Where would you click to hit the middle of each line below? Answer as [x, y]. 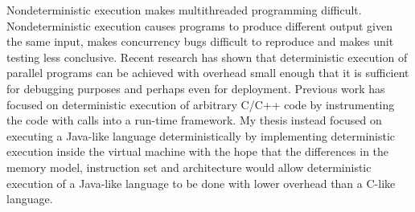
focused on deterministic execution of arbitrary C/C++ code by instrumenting [201, 104]
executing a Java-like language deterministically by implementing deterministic [201, 135]
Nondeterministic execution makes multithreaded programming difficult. [184, 10]
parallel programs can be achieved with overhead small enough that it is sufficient [208, 73]
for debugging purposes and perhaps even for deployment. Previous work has [196, 88]
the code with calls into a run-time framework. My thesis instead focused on [194, 120]
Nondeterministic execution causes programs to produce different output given [200, 25]
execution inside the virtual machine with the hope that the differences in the [198, 151]
